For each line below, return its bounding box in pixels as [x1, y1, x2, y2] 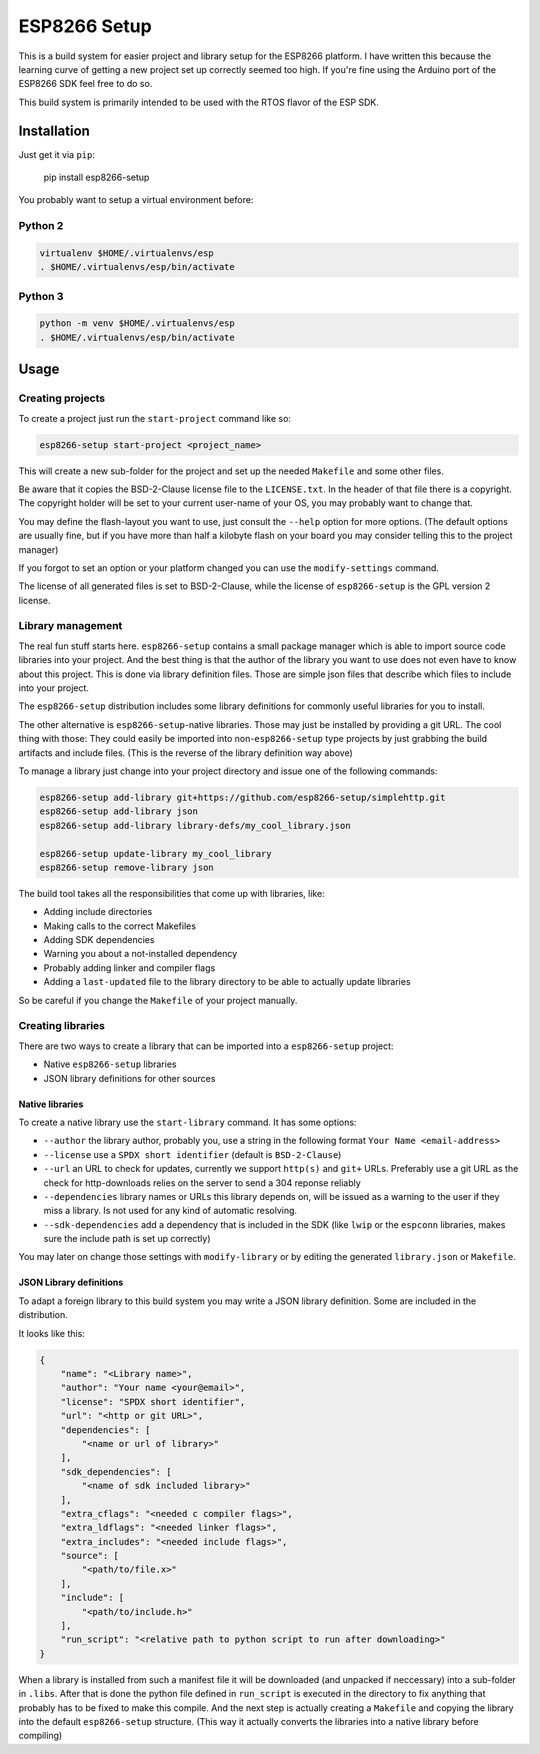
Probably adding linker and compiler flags [43, 961, 216, 974]
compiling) [18, 1730, 63, 1742]
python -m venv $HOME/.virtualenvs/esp [39, 318, 235, 329]
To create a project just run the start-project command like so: [18, 412, 292, 424]
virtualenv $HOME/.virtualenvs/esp [39, 247, 214, 259]
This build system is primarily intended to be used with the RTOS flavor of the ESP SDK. [18, 96, 380, 108]
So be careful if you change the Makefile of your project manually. [18, 994, 298, 1006]
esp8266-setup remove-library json [39, 861, 214, 873]
